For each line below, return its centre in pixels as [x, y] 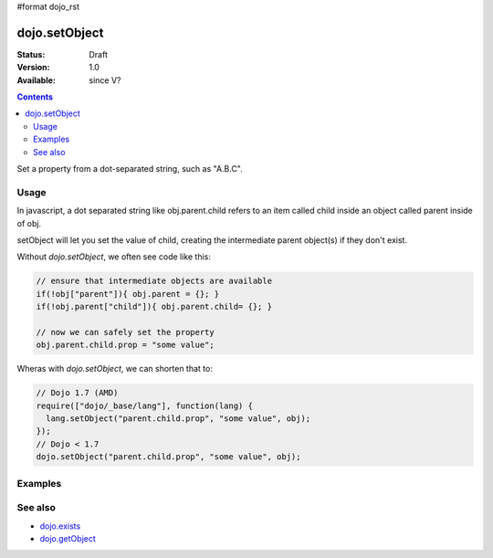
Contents [35, 97]
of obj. [29, 223]
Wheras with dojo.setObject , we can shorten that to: [115, 369]
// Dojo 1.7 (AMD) [77, 393]
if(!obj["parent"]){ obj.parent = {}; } [127, 294]
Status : [31, 54]
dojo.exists [60, 526]
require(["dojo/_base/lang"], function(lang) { [144, 405]
